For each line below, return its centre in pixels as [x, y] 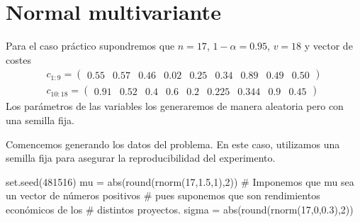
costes [18, 59]
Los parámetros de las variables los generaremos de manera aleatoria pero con [175, 106]
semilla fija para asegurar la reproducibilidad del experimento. [141, 158]
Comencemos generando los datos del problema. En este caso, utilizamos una [173, 144]
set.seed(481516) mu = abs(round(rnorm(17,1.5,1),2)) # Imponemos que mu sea [180, 181]
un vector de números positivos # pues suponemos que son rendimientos [163, 195]
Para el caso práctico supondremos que [90, 46]
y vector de [328, 46]
